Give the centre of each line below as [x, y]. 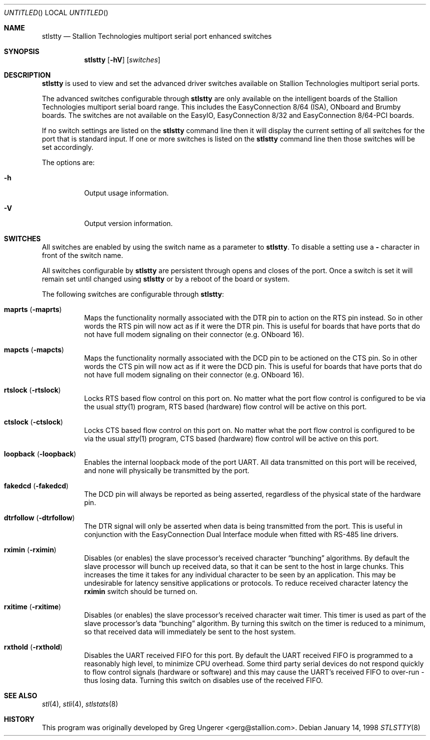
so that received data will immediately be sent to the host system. [190, 632]
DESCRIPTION [27, 75]
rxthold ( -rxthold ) [33, 647]
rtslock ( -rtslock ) [32, 390]
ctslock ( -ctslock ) [34, 422]
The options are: [68, 162]
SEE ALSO [21, 696]
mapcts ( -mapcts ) [34, 350]
